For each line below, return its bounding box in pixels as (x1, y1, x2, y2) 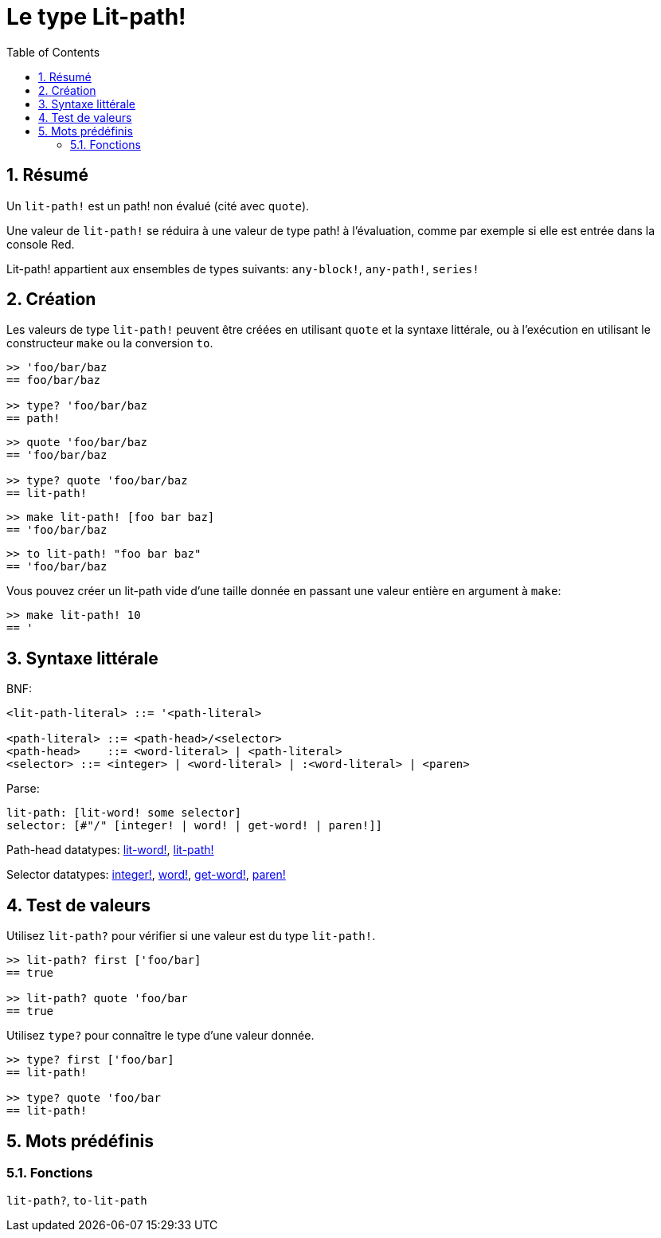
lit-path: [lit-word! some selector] (6, 806, 242, 820)
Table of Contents (6, 45, 100, 59)
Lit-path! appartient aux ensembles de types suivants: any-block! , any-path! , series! (6, 261, 479, 276)
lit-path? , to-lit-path (6, 1193, 147, 1208)
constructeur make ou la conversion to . (6, 336, 213, 351)
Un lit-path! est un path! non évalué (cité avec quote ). (6, 198, 310, 213)
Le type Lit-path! (6, 3, 186, 30)
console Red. (6, 237, 75, 251)
